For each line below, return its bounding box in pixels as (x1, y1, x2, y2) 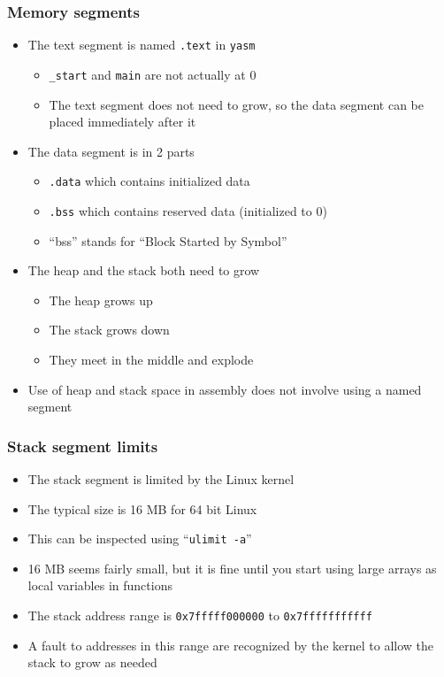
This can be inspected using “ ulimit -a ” (27, 529, 252, 548)
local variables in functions (27, 576, 172, 595)
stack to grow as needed (27, 653, 157, 672)
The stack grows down (49, 320, 170, 339)
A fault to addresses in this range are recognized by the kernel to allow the (27, 635, 433, 654)
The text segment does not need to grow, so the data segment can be (49, 95, 424, 113)
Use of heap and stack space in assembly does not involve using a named (27, 380, 422, 398)
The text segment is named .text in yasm (27, 35, 256, 54)
